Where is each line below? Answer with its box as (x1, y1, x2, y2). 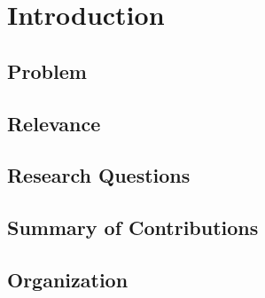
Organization (7, 265, 129, 293)
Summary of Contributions (7, 214, 259, 241)
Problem (7, 57, 87, 84)
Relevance (7, 109, 101, 137)
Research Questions (7, 161, 191, 189)
